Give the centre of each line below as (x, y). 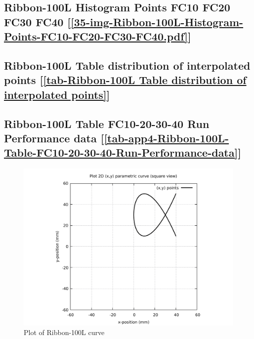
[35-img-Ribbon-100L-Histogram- (157, 21)
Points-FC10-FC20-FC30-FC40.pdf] (96, 36)
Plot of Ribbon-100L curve (64, 332)
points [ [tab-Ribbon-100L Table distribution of (125, 80)
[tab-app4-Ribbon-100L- (167, 138)
